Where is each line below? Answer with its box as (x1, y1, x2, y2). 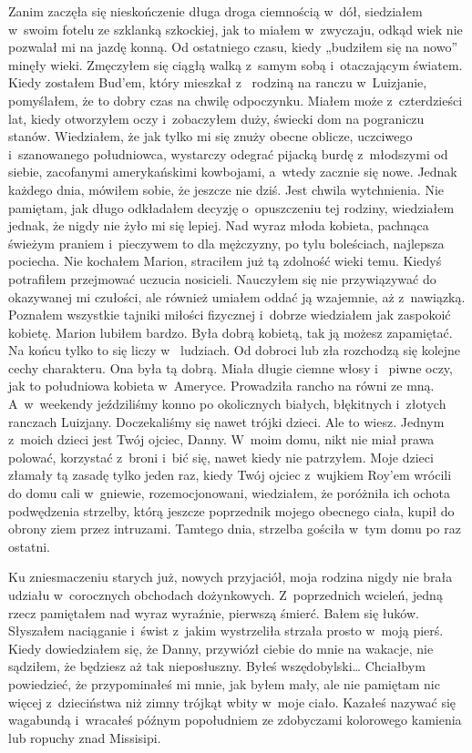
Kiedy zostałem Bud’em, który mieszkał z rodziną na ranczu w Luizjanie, (8, 73, 427, 92)
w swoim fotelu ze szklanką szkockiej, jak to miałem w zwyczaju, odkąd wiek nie (8, 19, 463, 38)
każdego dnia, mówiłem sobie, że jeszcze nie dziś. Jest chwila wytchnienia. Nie (8, 179, 445, 198)
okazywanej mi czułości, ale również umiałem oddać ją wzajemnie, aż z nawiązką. (8, 287, 466, 306)
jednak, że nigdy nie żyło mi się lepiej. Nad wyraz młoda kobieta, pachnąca (8, 216, 429, 235)
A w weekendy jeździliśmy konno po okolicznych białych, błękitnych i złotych (8, 394, 446, 413)
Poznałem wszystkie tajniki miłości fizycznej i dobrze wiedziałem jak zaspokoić (8, 305, 451, 324)
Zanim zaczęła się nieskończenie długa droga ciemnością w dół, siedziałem (8, 2, 423, 20)
